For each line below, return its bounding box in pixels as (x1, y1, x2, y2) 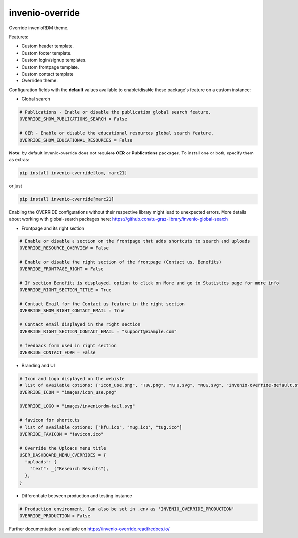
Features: (9, 34, 29, 40)
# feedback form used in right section (19, 343, 117, 348)
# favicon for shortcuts (19, 417, 80, 423)
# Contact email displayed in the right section (19, 322, 141, 327)
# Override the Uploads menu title (19, 445, 106, 451)
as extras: (9, 156, 30, 162)
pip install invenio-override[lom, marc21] (19, 170, 128, 176)
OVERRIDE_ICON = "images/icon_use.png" (19, 389, 117, 395)
